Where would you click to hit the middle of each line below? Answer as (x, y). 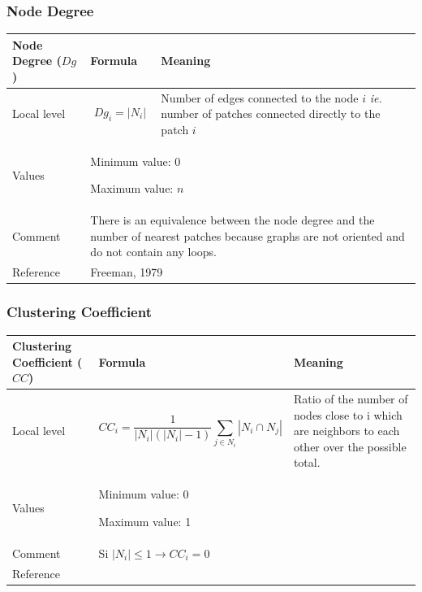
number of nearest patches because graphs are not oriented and (248, 235)
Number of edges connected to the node (260, 97)
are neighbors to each (347, 431)
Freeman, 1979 (127, 272)
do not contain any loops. (154, 252)
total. (307, 462)
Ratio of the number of (351, 399)
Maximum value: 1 (145, 521)
